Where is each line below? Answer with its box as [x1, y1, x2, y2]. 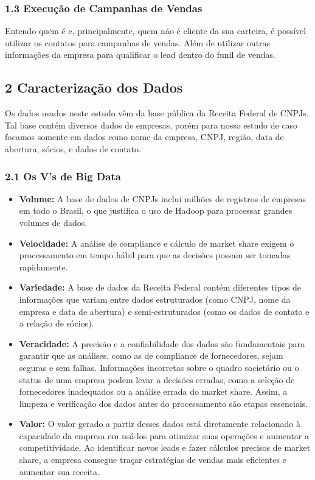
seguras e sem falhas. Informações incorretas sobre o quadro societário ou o [19, 361, 299, 373]
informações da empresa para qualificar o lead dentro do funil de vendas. [5, 48, 275, 61]
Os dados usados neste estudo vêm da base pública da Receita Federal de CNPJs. [5, 107, 309, 119]
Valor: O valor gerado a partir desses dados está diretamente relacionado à [19, 417, 300, 430]
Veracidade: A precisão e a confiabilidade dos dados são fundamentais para [19, 337, 305, 350]
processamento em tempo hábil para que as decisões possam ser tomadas [19, 249, 291, 261]
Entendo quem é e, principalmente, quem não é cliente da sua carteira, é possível [5, 24, 306, 37]
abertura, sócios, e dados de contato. [5, 142, 141, 155]
